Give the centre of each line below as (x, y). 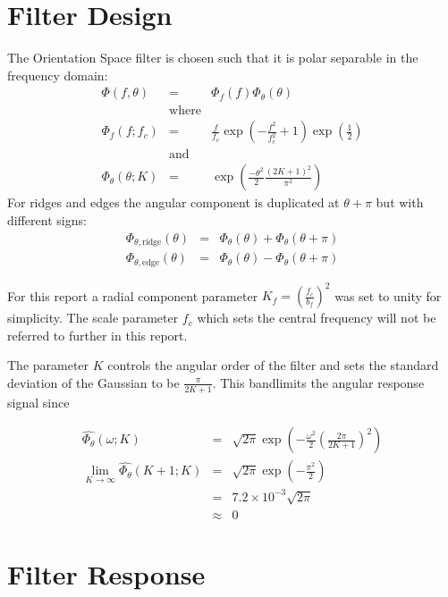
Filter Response (106, 573)
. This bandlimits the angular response (318, 382)
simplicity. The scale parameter (93, 318)
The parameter (48, 365)
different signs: (47, 220)
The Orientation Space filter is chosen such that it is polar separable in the (213, 58)
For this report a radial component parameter (133, 295)
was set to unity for (388, 295)
